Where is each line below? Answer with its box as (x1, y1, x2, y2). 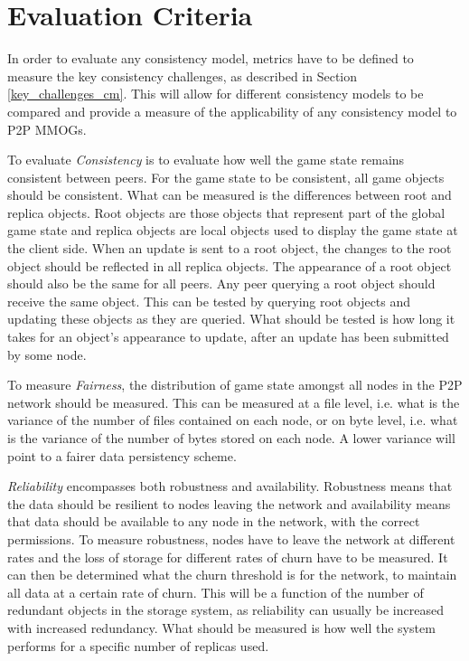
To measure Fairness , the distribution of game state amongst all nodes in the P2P (7, 375, 463, 394)
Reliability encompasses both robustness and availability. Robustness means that (7, 477, 453, 496)
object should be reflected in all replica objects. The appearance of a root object (7, 256, 452, 275)
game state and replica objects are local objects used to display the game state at (7, 221, 458, 240)
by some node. (7, 345, 87, 364)
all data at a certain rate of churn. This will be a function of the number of (7, 582, 424, 601)
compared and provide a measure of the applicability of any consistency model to (7, 101, 457, 120)
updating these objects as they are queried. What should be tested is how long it (7, 309, 455, 328)
